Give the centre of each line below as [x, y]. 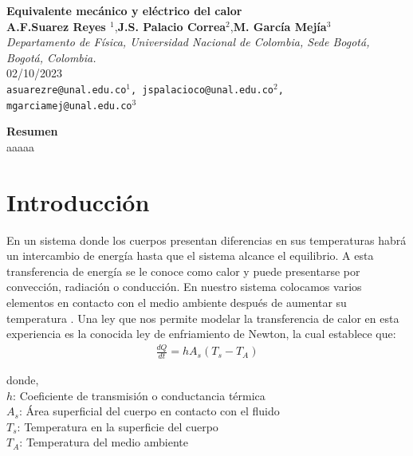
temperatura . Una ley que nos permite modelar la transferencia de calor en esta [203, 318]
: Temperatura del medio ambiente [104, 442]
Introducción [78, 201]
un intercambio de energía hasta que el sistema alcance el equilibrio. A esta [190, 256]
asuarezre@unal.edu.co [67, 90]
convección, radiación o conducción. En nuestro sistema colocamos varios [184, 287]
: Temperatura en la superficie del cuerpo [118, 426]
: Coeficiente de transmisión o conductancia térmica [139, 395]
